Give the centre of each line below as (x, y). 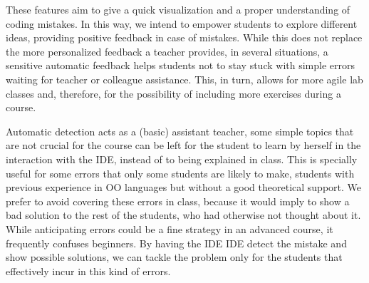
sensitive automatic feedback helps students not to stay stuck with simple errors (180, 65)
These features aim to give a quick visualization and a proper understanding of (178, 9)
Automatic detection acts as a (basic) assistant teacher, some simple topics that (180, 131)
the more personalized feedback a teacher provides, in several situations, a (167, 51)
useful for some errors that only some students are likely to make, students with (180, 173)
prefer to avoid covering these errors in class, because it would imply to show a (178, 201)
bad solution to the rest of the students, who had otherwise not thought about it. (183, 215)
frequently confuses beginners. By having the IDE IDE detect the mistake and (176, 243)
